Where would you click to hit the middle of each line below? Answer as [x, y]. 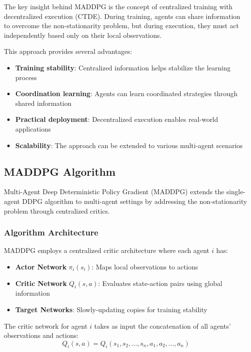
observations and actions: [41, 335]
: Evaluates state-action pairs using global [160, 283]
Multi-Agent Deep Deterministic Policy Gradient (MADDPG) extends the [114, 192]
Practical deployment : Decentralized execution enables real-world [117, 119]
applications [33, 128]
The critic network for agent [46, 326]
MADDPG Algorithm [60, 171]
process [26, 77]
